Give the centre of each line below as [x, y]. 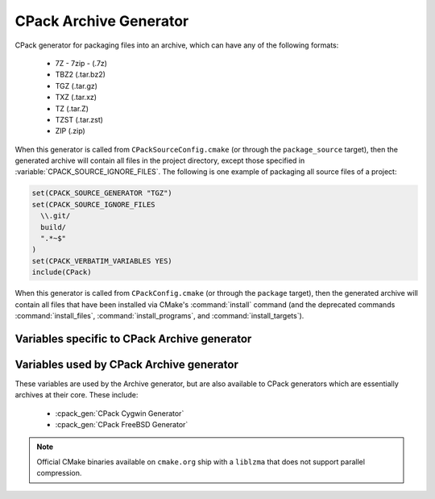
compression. [59, 473]
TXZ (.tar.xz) [76, 98]
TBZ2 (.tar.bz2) [81, 75]
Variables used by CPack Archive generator [127, 364]
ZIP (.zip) [70, 131]
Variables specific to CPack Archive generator [133, 339]
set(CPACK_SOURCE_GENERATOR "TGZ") [102, 193]
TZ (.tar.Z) [72, 108]
